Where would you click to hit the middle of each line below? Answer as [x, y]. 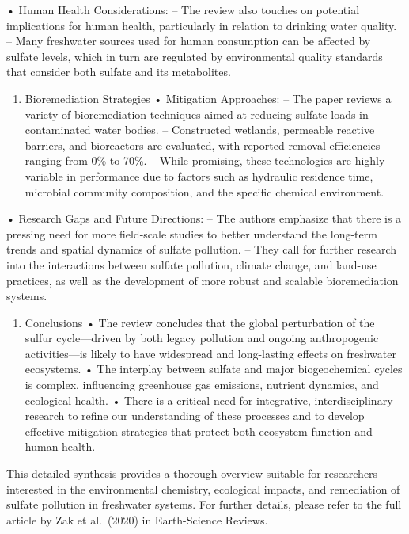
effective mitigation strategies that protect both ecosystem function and [199, 431]
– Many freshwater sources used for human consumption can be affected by [189, 41]
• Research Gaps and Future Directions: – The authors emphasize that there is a [204, 218]
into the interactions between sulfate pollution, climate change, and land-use [191, 264]
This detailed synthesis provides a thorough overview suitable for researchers [192, 473]
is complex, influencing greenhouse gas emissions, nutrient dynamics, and [202, 385]
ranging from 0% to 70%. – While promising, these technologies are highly [205, 160]
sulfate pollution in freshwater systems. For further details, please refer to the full [204, 504]
